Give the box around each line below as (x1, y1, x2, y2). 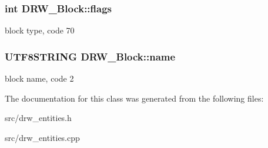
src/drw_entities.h (5, 112, 72, 124)
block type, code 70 (5, 24, 75, 36)
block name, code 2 (5, 72, 74, 85)
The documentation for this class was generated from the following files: (5, 92, 264, 104)
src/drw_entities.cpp (5, 131, 80, 143)
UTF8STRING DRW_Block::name (5, 49, 176, 63)
